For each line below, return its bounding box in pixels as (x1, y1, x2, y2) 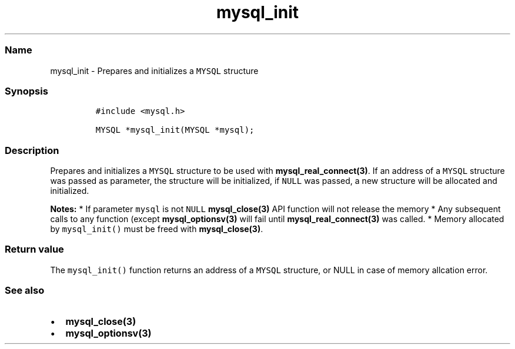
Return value (5, 243, 64, 256)
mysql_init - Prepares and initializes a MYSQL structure (50, 65, 259, 76)
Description (5, 144, 59, 156)
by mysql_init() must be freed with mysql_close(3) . (50, 224, 263, 234)
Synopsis (5, 85, 48, 97)
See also (5, 284, 45, 297)
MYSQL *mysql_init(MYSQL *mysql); (95, 125, 255, 135)
